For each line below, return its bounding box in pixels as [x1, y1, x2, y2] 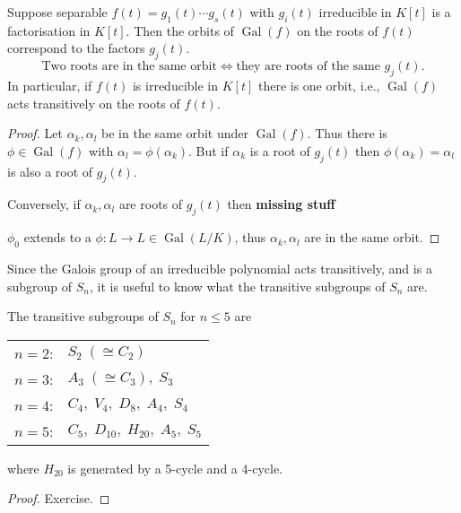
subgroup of [7, 276, 73, 295]
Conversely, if [7, 195, 81, 213]
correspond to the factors [7, 39, 145, 57]
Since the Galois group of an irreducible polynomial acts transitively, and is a [7, 258, 432, 277]
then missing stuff [227, 195, 335, 213]
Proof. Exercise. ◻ [7, 489, 110, 508]
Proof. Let [7, 124, 63, 143]
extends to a [23, 228, 91, 247]
